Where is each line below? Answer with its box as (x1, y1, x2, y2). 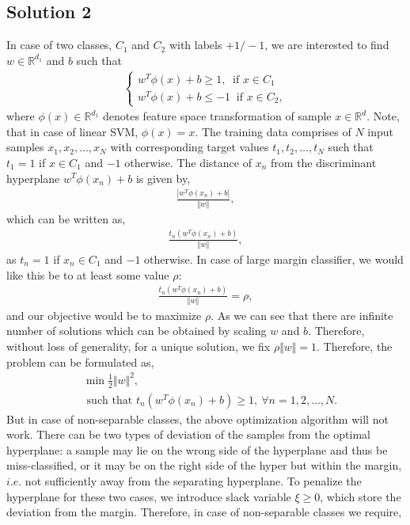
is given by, (135, 169, 191, 186)
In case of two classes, (6, 36, 112, 53)
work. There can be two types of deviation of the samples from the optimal (6, 426, 370, 443)
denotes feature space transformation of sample (102, 108, 332, 124)
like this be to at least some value (6, 266, 169, 283)
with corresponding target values (110, 139, 269, 155)
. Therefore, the (316, 338, 393, 355)
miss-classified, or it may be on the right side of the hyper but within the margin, (6, 457, 402, 474)
